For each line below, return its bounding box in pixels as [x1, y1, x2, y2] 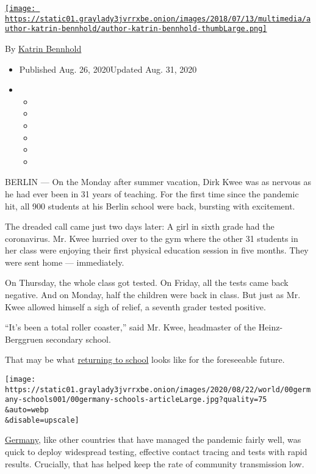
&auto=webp [5, 406, 49, 414]
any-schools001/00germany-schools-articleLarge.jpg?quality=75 [5, 395, 267, 404]
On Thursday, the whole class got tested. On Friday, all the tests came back [5, 276, 289, 289]
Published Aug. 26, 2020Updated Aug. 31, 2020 [19, 62, 197, 75]
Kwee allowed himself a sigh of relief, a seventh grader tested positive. [5, 300, 266, 313]
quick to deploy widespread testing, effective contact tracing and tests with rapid [5, 445, 307, 458]
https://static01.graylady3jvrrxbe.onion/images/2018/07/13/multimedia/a [5, 14, 311, 23]
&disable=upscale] [5, 415, 79, 425]
